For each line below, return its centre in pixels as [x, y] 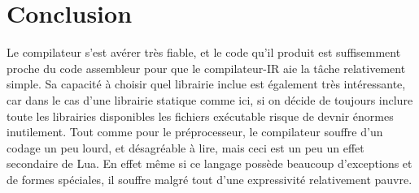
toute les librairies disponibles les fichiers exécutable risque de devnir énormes [200, 116]
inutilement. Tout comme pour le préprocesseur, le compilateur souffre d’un [195, 132]
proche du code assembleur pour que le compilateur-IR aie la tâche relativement [206, 68]
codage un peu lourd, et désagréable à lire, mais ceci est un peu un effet [185, 147]
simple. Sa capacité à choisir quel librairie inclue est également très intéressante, [206, 84]
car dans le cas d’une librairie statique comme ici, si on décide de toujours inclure [210, 99]
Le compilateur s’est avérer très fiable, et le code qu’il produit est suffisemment [204, 52]
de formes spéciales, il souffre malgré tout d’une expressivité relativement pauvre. [209, 179]
